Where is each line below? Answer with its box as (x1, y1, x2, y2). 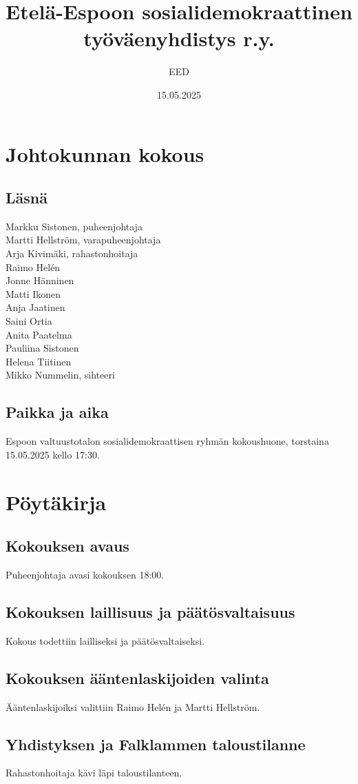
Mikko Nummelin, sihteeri (6, 368, 115, 382)
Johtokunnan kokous (6, 139, 204, 168)
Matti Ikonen (6, 286, 61, 301)
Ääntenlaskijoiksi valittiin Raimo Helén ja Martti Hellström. (6, 699, 260, 714)
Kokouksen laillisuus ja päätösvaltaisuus (6, 601, 295, 622)
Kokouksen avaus (6, 535, 129, 556)
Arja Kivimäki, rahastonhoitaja (6, 246, 138, 261)
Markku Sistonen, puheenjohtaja (6, 219, 143, 233)
